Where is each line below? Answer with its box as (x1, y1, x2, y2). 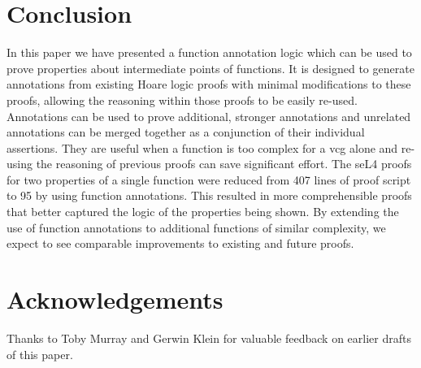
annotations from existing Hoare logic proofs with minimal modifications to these (7, 76, 411, 93)
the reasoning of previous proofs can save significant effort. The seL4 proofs (36, 155, 412, 172)
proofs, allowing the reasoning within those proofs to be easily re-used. (7, 91, 358, 108)
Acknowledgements (7, 283, 224, 316)
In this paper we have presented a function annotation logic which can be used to (7, 44, 412, 61)
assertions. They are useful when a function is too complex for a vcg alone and (7, 139, 398, 156)
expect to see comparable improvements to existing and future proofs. (7, 235, 354, 252)
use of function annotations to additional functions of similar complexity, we (7, 219, 386, 236)
